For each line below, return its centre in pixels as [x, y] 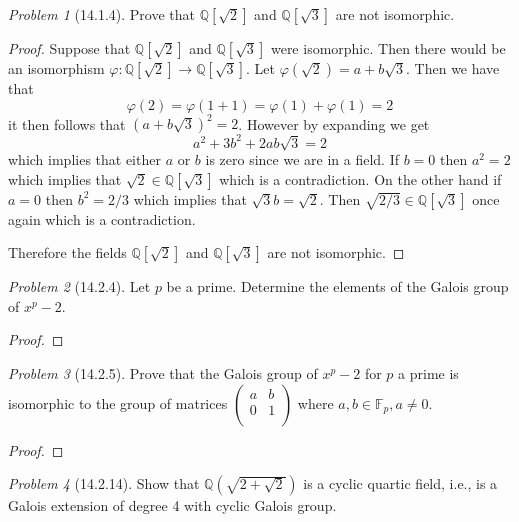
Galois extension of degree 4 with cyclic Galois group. [172, 505]
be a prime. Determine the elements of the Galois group [337, 286]
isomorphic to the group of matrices [118, 402]
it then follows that [67, 123]
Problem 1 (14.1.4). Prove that [101, 14]
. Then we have [453, 68]
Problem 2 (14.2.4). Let [79, 286]
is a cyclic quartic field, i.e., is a [400, 483]
